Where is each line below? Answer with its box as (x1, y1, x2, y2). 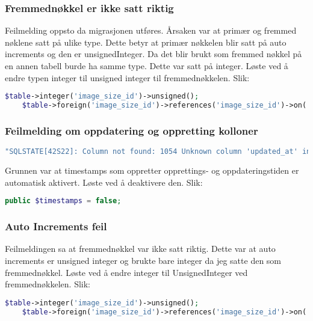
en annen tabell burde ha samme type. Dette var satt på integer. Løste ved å (5, 60, 288, 72)
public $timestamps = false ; (5, 197, 122, 206)
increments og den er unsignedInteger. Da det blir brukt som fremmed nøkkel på (5, 47, 302, 60)
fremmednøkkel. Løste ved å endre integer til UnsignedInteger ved (5, 266, 248, 278)
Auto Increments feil (5, 219, 107, 234)
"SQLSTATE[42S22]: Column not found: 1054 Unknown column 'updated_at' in (5, 147, 311, 156)
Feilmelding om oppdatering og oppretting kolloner (5, 123, 258, 138)
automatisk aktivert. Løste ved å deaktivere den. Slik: (5, 176, 203, 188)
